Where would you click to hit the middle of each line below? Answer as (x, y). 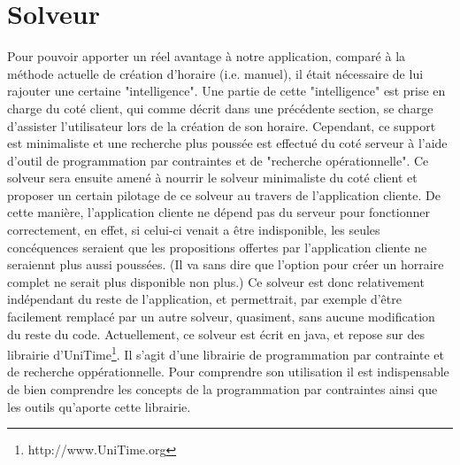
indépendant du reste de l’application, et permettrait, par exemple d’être (204, 299)
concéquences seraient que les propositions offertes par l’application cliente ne (217, 247)
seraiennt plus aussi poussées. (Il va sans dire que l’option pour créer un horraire (226, 264)
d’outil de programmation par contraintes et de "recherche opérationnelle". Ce (218, 160)
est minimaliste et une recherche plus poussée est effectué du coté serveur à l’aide (227, 143)
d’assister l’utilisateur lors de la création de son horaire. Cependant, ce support (222, 125)
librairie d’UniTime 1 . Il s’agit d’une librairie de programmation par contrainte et (226, 353)
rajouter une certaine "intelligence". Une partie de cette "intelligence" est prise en (226, 91)
